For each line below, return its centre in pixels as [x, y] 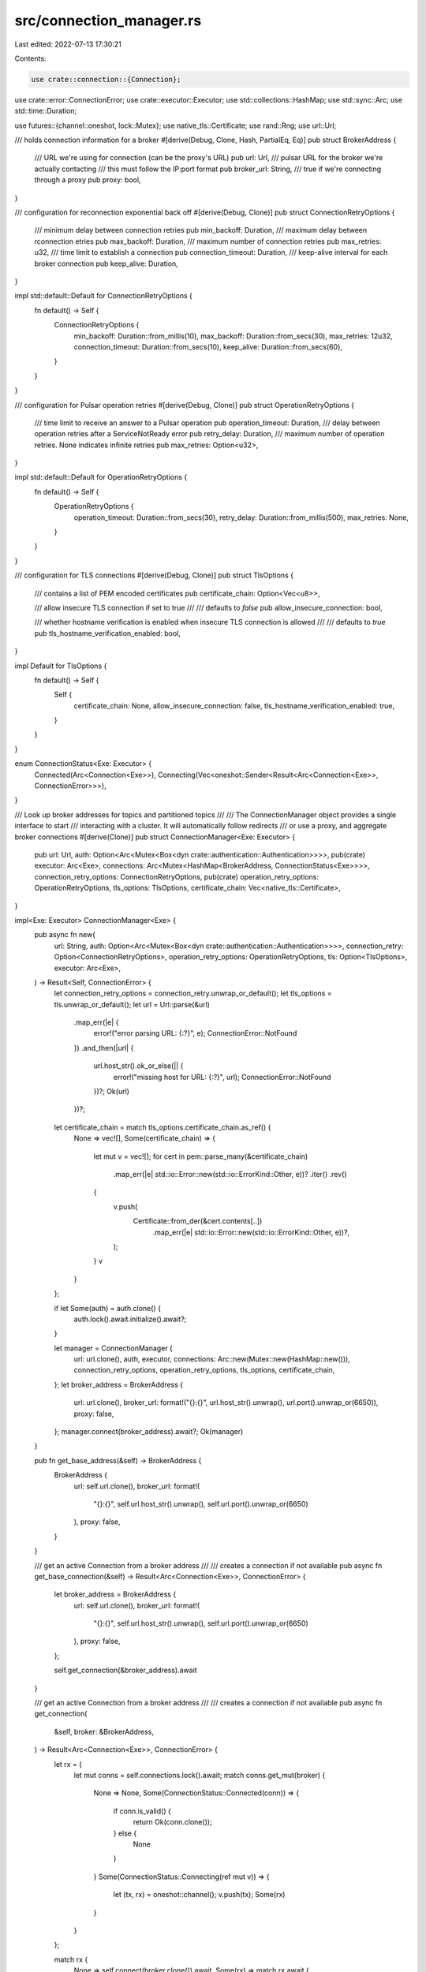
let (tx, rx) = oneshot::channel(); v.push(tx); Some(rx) [199, 1895]
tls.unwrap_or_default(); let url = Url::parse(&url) [132, 1004]
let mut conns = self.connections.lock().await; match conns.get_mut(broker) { [200, 1775]
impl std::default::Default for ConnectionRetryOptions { [104, 296]
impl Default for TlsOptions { [61, 666]
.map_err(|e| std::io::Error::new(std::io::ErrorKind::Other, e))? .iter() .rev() [230, 1174]
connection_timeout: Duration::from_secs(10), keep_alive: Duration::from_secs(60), [208, 346]
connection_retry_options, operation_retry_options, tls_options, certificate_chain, [204, 1370]
